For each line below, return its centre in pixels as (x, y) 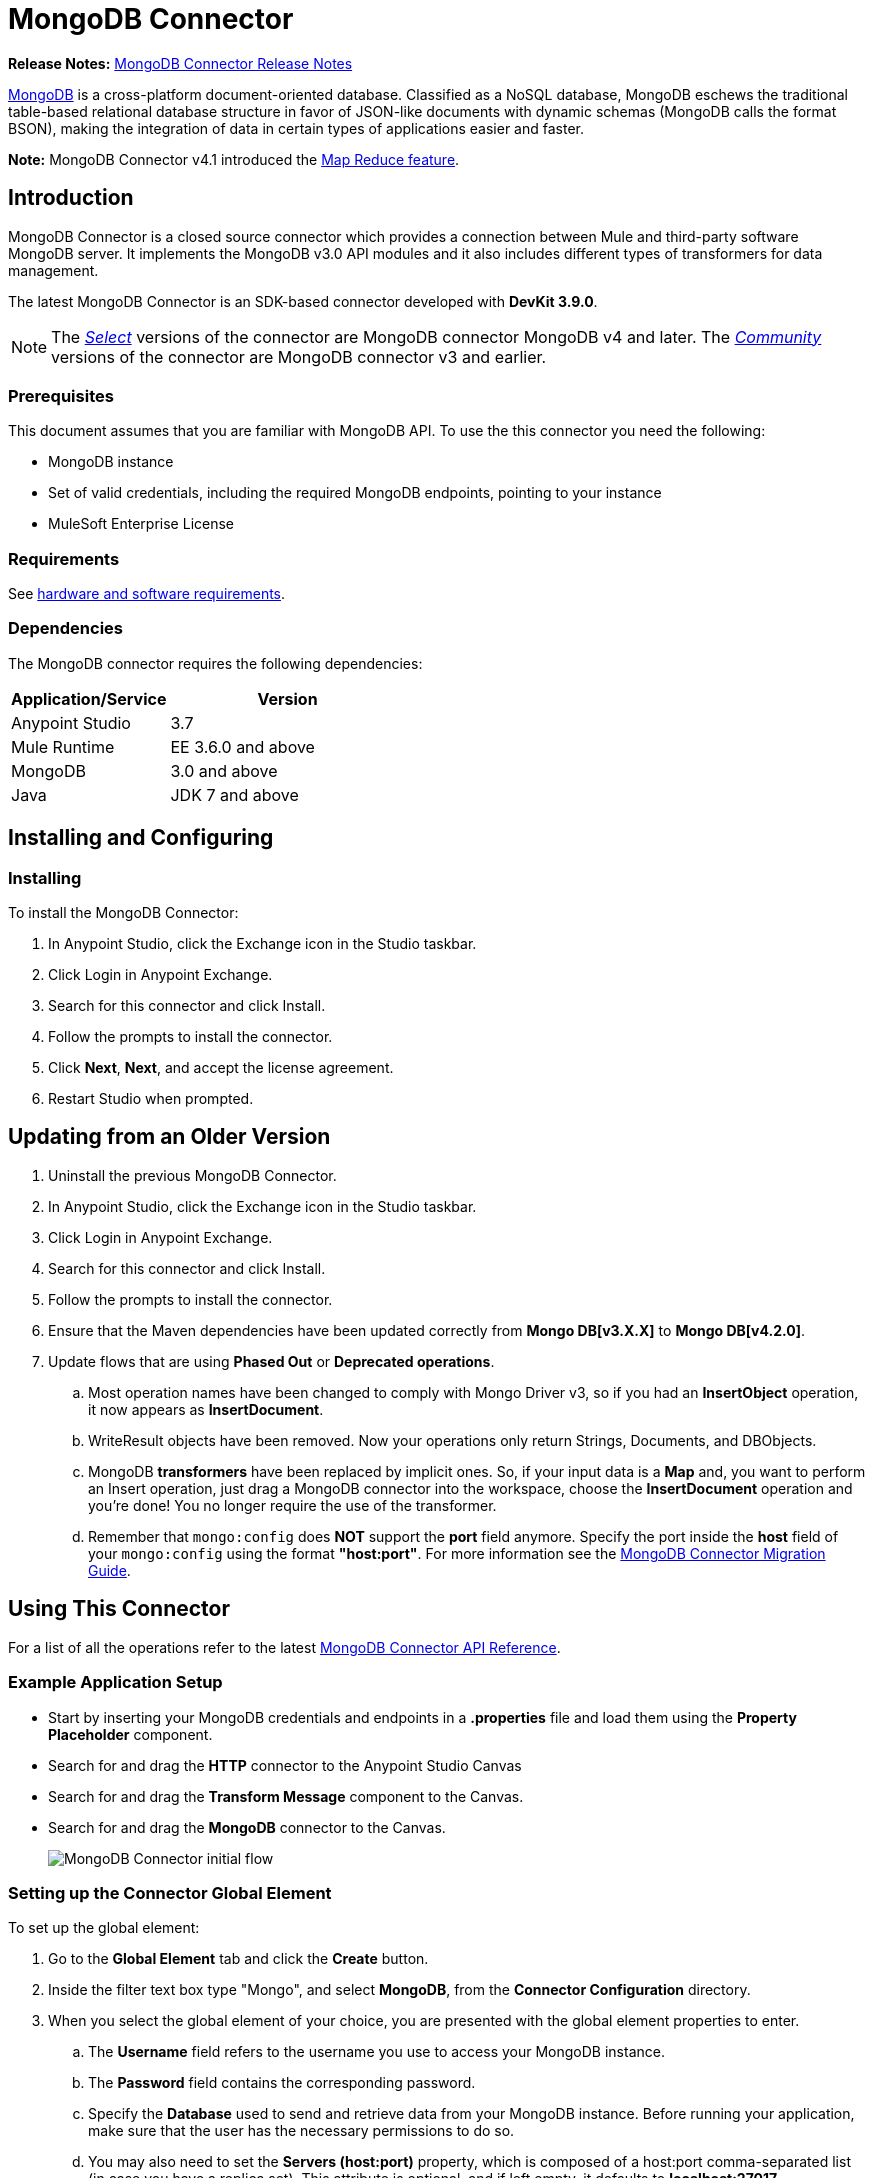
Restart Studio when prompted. (151, 1099)
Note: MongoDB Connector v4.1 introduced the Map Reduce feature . (234, 159)
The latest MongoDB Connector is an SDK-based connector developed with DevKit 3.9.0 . (303, 301)
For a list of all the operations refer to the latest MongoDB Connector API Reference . (284, 1647)
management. (53, 270)
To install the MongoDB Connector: (123, 913)
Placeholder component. (130, 1734)
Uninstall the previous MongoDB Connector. (192, 1175)
